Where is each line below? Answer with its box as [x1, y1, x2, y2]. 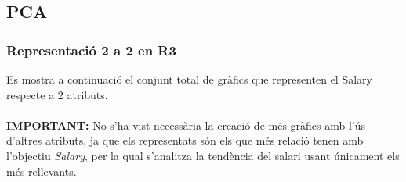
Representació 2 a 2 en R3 [6, 40, 176, 59]
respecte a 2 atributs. [6, 86, 108, 102]
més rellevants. [6, 162, 77, 179]
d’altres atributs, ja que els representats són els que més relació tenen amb [6, 132, 364, 148]
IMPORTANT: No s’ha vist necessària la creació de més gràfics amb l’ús [6, 116, 366, 133]
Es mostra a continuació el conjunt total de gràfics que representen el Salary [6, 71, 372, 87]
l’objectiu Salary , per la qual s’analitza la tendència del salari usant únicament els [6, 147, 400, 163]
